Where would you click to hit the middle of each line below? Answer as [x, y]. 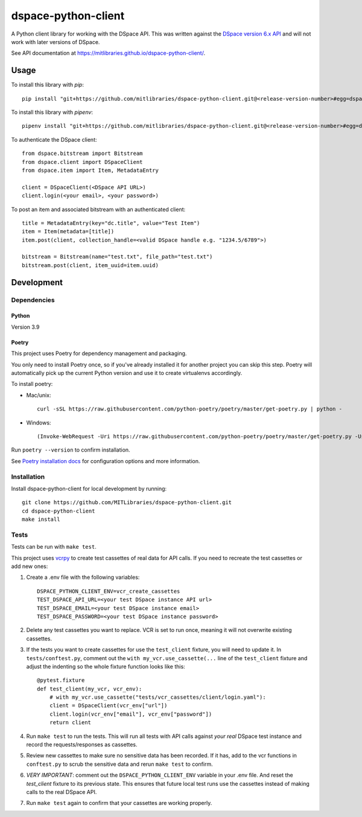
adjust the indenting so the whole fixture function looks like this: [106, 666]
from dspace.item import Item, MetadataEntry [91, 170]
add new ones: [30, 566]
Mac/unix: [39, 395]
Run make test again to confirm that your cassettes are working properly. [119, 803]
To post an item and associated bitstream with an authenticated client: [98, 209]
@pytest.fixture [61, 680]
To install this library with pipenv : [52, 112]
